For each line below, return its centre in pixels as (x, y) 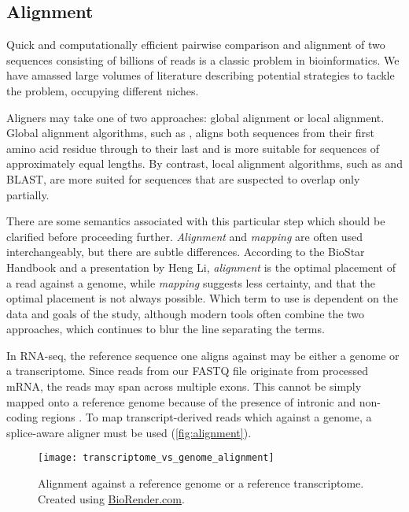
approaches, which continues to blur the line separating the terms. (166, 329)
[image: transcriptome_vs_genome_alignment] (156, 458)
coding (22, 417)
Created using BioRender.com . (111, 498)
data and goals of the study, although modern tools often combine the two (185, 313)
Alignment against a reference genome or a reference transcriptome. (201, 483)
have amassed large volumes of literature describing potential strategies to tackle (201, 75)
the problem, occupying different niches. (103, 90)
